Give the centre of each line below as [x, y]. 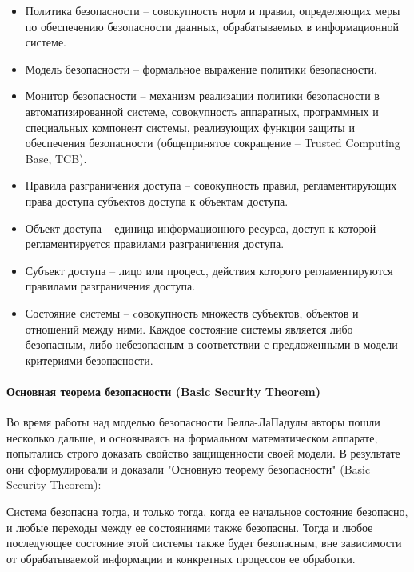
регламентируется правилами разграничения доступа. [155, 244]
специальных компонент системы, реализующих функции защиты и [190, 127]
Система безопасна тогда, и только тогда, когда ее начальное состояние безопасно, [207, 512]
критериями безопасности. [89, 360]
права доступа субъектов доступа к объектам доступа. [157, 200]
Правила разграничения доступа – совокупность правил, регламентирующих [211, 185]
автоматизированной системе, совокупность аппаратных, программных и [202, 111]
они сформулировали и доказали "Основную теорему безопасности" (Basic [189, 468]
